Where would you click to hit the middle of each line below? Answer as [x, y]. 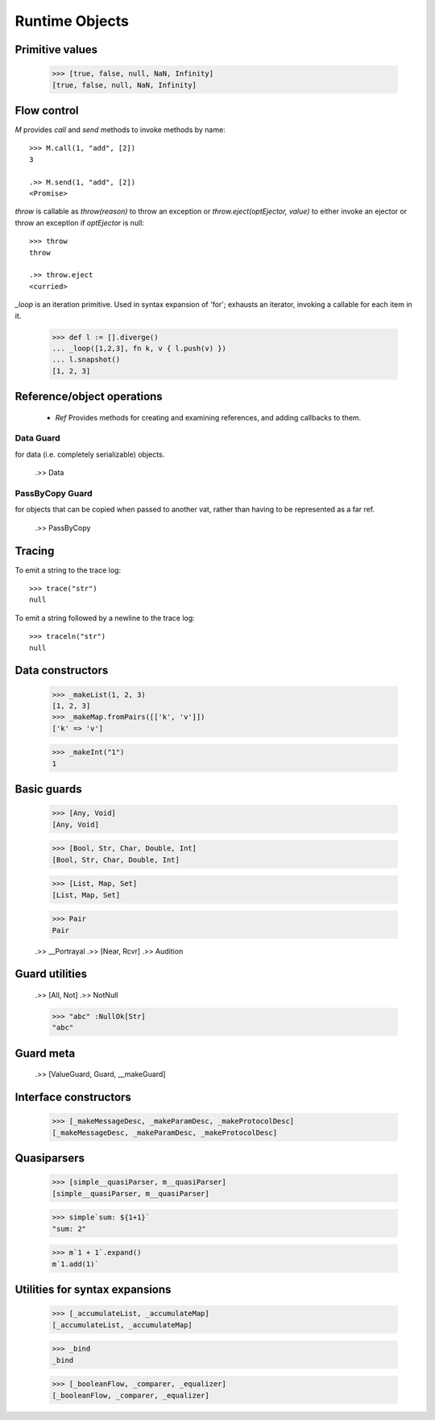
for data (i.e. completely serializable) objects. [90, 454]
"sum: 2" [69, 1229]
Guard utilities [51, 974]
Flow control [47, 110]
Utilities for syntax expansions [93, 1290]
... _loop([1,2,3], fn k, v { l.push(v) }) [139, 348]
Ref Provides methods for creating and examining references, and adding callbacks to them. [208, 417]
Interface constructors [73, 1097]
